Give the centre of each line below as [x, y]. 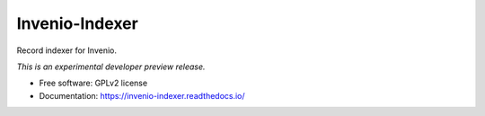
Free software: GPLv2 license [93, 83]
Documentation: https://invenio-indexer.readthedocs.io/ [142, 95]
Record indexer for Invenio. [66, 50]
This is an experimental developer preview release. [111, 67]
